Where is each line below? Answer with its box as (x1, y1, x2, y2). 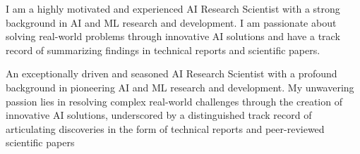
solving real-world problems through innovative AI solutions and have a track (6, 29, 340, 44)
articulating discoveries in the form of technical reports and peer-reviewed (6, 121, 325, 136)
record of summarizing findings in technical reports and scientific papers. (6, 42, 320, 57)
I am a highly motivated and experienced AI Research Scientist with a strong (6, 1, 340, 15)
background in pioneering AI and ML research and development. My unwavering (6, 79, 354, 94)
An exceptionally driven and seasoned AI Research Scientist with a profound (6, 66, 337, 81)
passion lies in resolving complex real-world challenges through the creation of (6, 94, 342, 108)
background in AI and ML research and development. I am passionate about (6, 15, 337, 30)
